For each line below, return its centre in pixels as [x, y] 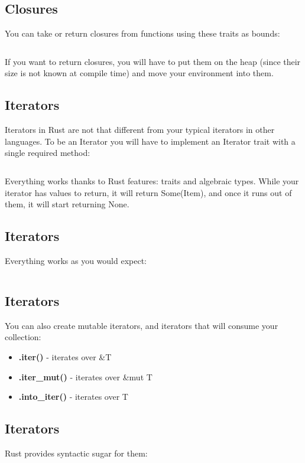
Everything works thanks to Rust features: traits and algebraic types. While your [152, 180]
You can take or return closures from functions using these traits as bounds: [142, 33]
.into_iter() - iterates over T [73, 397]
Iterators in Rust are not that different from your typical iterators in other [140, 130]
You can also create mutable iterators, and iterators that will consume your [142, 325]
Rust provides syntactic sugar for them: [76, 453]
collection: [23, 337]
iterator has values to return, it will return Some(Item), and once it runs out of [148, 192]
